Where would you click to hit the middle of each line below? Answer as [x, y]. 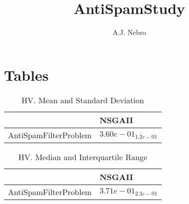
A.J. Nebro [129, 32]
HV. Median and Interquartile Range [83, 157]
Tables [26, 75]
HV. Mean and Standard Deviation [83, 100]
